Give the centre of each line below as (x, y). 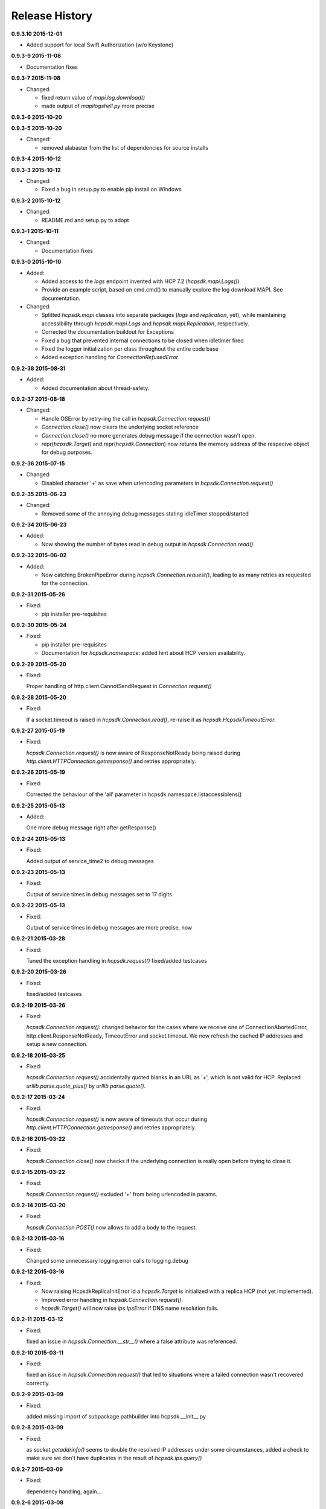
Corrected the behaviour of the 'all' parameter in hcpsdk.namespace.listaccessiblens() (134, 794)
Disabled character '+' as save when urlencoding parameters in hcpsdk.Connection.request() (157, 483)
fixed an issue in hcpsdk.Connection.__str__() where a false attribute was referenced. (132, 1342)
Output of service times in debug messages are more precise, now (109, 927)
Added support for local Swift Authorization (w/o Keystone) (100, 45)
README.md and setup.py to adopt (85, 220)
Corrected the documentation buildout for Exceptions (108, 332)
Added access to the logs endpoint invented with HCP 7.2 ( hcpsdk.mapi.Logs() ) (140, 281)
